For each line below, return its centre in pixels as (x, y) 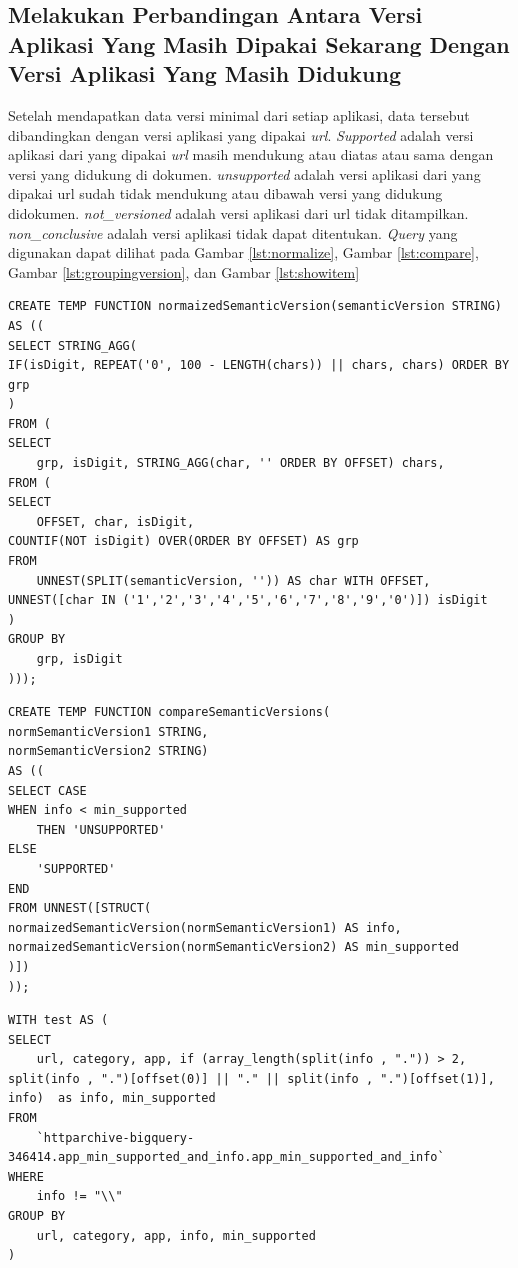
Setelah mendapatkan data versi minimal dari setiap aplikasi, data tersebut (239, 114)
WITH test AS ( (58, 1020)
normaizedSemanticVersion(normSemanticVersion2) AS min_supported (234, 947)
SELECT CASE (47, 790)
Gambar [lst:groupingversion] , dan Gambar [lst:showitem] (184, 271)
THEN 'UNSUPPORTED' (101, 829)
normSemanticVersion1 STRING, (108, 731)
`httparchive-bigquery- (115, 1137)
